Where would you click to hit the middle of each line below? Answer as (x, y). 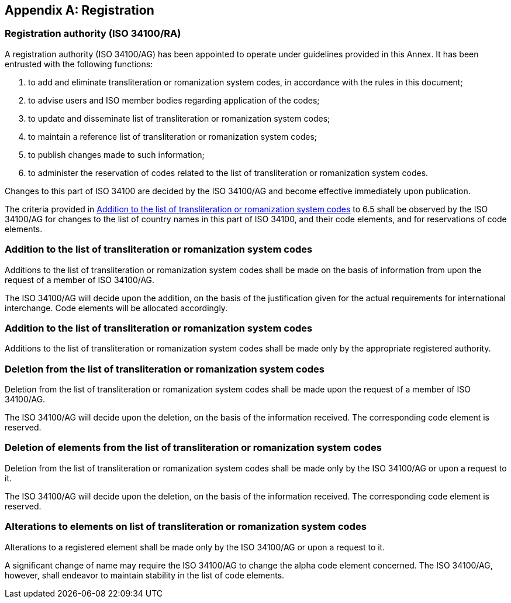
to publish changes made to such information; (116, 154)
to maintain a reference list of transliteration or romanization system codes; (173, 136)
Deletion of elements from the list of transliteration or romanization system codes (194, 448)
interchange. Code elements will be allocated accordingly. (116, 308)
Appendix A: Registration (80, 10)
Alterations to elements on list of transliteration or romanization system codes (186, 527)
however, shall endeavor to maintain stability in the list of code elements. (145, 575)
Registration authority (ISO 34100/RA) (93, 34)
